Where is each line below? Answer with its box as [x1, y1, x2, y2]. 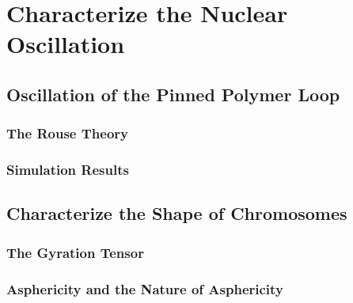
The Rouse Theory [6, 123, 128, 143]
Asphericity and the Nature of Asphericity [6, 278, 283, 298]
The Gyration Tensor [6, 242, 144, 262]
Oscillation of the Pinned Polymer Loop [6, 81, 340, 106]
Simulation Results [6, 160, 129, 180]
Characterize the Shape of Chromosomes [6, 201, 347, 225]
